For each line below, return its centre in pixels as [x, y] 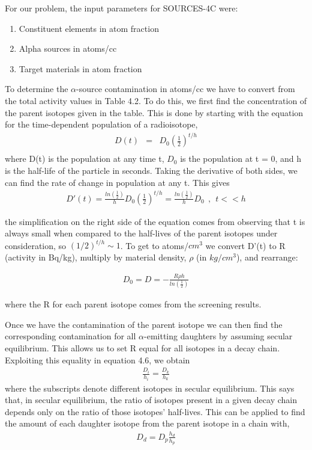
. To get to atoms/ [154, 245]
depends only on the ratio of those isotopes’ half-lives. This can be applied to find [155, 411]
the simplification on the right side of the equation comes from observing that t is [155, 221]
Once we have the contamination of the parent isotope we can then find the [144, 324]
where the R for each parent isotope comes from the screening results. [133, 304]
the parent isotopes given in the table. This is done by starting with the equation [154, 112]
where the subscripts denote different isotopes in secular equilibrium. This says [150, 388]
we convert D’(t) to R [245, 245]
